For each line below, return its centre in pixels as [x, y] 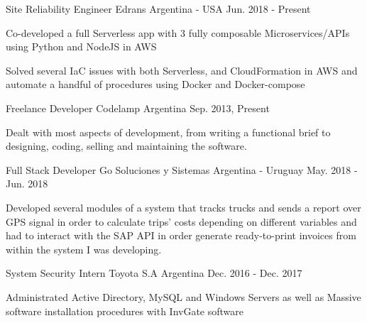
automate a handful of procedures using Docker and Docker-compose [155, 84]
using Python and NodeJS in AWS [81, 46]
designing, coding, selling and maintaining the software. [126, 146]
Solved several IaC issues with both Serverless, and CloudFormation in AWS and [182, 70]
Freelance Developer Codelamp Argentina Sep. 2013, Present [138, 108]
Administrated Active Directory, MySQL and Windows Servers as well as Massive [183, 296]
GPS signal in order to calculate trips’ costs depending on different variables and [181, 221]
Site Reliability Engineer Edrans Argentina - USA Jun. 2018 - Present [158, 9]
